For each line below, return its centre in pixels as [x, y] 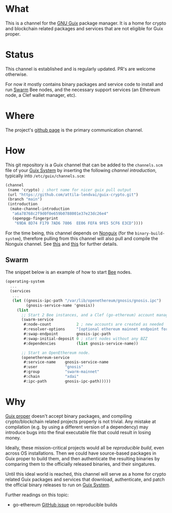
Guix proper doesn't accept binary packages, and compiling [69, 416]
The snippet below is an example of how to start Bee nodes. [69, 272]
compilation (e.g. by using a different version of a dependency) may [77, 427]
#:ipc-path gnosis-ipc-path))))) [67, 381]
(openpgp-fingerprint [35, 218]
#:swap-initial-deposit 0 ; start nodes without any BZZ [85, 338]
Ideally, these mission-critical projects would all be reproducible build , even [85, 447]
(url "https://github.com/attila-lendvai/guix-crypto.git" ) [73, 195]
